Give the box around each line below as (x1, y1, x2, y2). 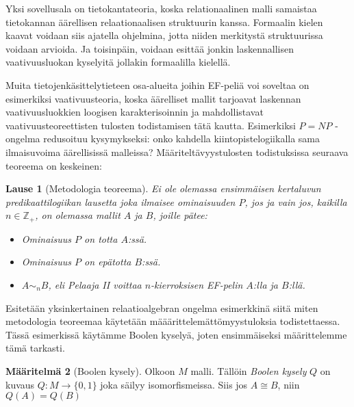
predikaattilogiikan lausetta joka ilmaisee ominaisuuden (5, 194, 236, 209)
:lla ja (253, 277, 279, 291)
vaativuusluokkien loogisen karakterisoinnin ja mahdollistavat (5, 105, 264, 119)
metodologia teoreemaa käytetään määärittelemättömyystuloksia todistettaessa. (5, 314, 340, 328)
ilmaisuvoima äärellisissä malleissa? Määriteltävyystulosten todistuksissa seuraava (5, 144, 349, 159)
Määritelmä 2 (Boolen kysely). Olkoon (5, 363, 175, 378)
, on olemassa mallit (35, 208, 121, 222)
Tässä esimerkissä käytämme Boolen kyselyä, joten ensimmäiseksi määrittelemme (5, 327, 347, 341)
